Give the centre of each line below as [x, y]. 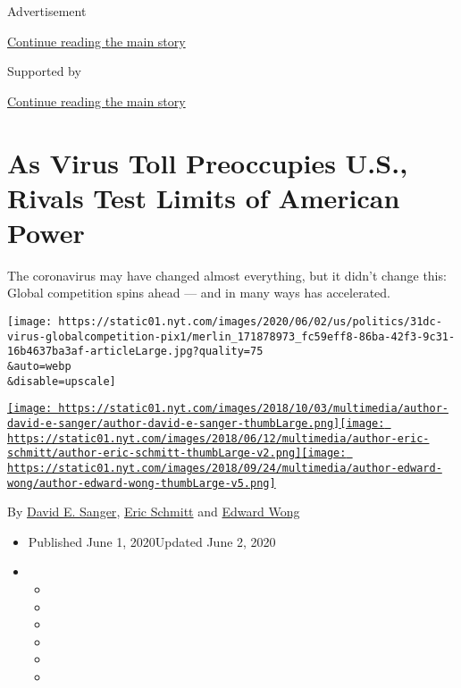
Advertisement [47, 11]
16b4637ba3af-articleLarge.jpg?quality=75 [135, 352]
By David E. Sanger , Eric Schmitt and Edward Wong [154, 512]
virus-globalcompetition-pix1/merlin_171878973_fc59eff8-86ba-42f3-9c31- [231, 336]
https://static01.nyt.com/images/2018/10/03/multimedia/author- [253, 409]
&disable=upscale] [62, 381]
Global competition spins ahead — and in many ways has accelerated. [199, 293]
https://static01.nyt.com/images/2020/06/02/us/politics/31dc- [250, 322]
